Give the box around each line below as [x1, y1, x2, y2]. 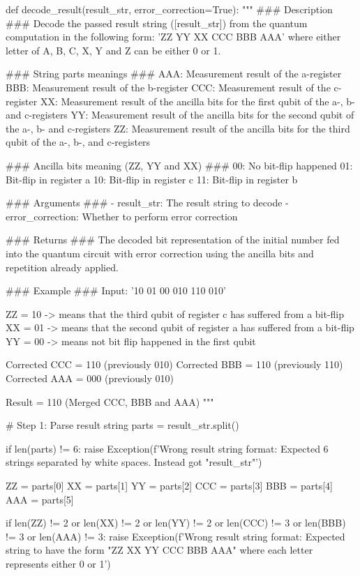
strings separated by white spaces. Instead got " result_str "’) [6, 455, 262, 469]
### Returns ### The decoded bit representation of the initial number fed [6, 232, 340, 247]
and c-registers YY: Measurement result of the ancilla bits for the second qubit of [6, 107, 354, 122]
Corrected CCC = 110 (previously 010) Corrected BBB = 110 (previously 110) [6, 357, 343, 372]
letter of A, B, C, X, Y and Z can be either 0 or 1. [6, 43, 221, 57]
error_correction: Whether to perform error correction [6, 209, 238, 223]
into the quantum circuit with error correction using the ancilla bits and [6, 245, 314, 260]
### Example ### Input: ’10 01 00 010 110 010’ [6, 283, 226, 298]
